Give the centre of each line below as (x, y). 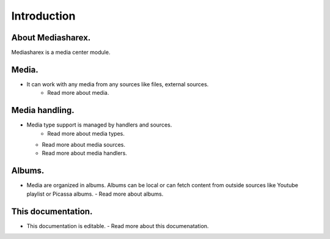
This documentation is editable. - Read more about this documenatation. (118, 226)
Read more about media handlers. (85, 153)
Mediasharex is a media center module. (61, 53)
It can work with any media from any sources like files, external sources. (118, 84)
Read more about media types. (86, 133)
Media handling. (43, 110)
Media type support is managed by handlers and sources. (99, 125)
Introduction (43, 16)
